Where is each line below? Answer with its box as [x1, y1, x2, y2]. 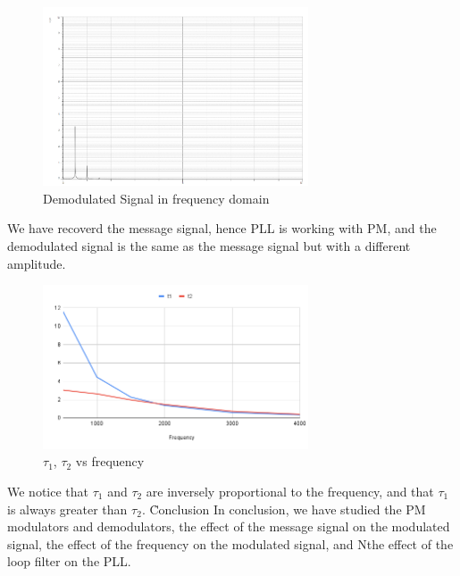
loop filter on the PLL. [7, 552, 131, 571]
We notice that [7, 481, 88, 500]
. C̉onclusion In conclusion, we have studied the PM [141, 499, 426, 518]
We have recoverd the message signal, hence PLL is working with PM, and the [7, 219, 437, 238]
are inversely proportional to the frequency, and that [146, 481, 434, 500]
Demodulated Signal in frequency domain [43, 188, 270, 207]
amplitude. [7, 254, 66, 272]
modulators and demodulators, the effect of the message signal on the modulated [7, 517, 450, 536]
